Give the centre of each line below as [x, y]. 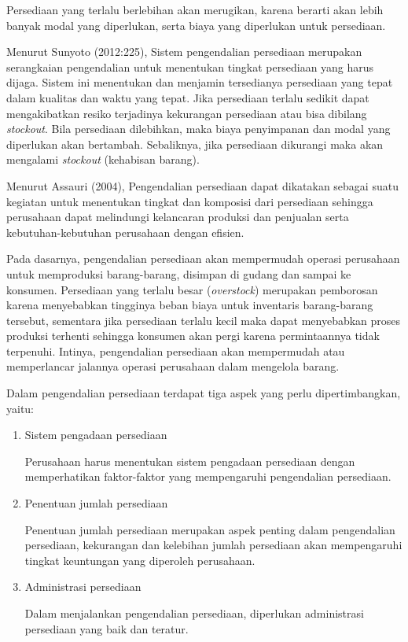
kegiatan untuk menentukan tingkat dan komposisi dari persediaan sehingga [190, 201]
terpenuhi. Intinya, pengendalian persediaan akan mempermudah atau [176, 351]
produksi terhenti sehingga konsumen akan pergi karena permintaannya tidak [193, 336]
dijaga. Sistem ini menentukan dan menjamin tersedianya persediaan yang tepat [200, 82]
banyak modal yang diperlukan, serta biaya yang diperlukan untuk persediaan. [196, 25]
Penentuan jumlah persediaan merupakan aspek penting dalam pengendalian [210, 529]
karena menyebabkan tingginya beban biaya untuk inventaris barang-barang [190, 305]
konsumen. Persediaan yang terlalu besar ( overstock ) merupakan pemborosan [192, 289]
